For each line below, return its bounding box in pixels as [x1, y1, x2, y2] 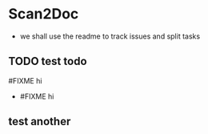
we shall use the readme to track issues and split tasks [19, 31, 201, 41]
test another [8, 115, 71, 128]
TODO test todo [8, 55, 87, 68]
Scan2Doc [8, 5, 79, 23]
